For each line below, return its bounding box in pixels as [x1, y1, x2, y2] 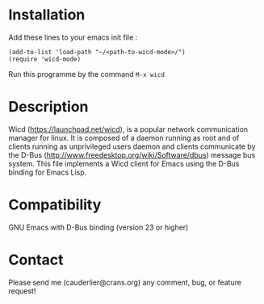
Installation [8, 6, 86, 24]
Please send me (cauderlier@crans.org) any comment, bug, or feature [8, 277, 242, 287]
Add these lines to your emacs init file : [8, 32, 138, 42]
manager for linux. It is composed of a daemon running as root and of [8, 133, 240, 142]
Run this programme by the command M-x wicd [8, 69, 166, 78]
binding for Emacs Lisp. [8, 167, 87, 177]
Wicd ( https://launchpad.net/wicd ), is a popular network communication [8, 124, 249, 134]
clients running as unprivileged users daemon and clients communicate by [8, 141, 256, 151]
